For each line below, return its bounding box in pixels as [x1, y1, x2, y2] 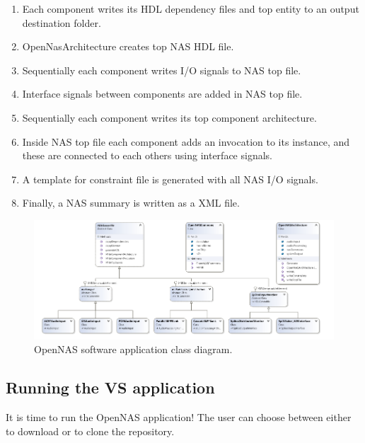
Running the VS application [6, 376, 215, 398]
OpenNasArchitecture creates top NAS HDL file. [22, 39, 234, 54]
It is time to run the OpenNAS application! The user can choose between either [6, 410, 352, 425]
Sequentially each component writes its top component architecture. [22, 110, 317, 125]
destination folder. [22, 15, 101, 30]
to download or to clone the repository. [6, 423, 175, 438]
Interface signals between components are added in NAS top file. [22, 86, 303, 101]
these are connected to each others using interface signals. [22, 148, 272, 163]
